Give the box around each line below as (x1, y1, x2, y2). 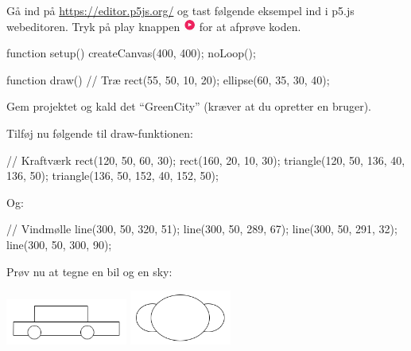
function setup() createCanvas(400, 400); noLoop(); (6, 45, 256, 61)
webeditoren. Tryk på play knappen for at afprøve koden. (6, 18, 301, 34)
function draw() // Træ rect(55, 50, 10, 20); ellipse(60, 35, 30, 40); (6, 71, 330, 88)
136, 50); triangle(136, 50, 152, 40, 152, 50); (6, 167, 219, 184)
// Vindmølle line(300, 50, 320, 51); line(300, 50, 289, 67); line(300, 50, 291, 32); (6, 220, 397, 237)
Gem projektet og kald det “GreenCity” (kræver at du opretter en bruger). (6, 98, 372, 115)
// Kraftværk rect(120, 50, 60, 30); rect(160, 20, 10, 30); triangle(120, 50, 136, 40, (6, 151, 405, 168)
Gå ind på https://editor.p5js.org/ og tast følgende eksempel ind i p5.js (6, 2, 355, 18)
